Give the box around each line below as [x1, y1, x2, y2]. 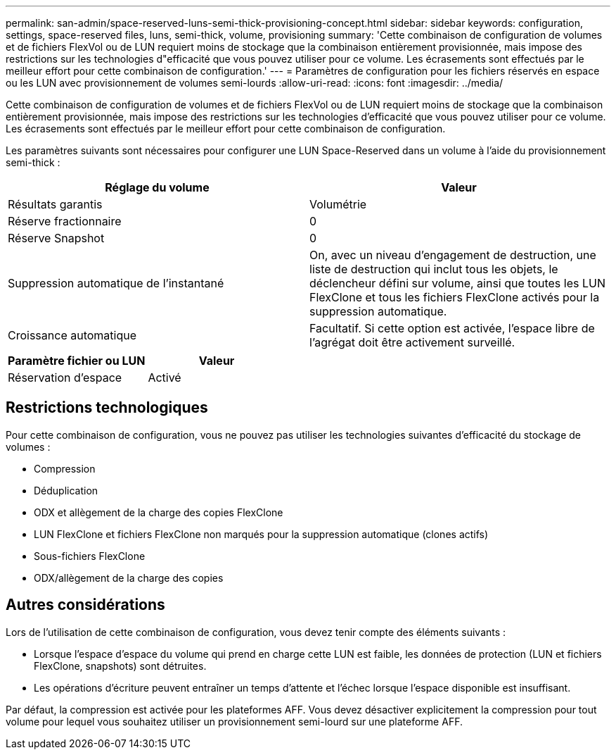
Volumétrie [309, 197, 367, 211]
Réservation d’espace [8, 370, 122, 385]
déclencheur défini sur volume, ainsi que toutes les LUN [309, 276, 605, 290]
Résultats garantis [8, 197, 103, 211]
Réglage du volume [105, 180, 210, 194]
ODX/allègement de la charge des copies [34, 571, 224, 584]
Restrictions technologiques [6, 399, 208, 417]
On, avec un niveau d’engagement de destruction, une [309, 248, 596, 262]
